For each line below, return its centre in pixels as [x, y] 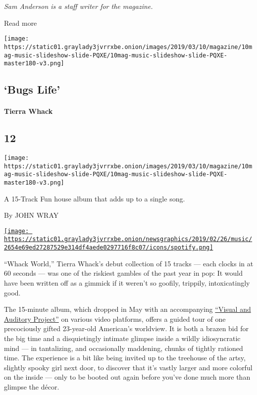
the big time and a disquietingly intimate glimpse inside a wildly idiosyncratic [122, 338]
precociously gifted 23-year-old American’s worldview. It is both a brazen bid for [126, 328]
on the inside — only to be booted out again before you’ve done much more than [127, 377]
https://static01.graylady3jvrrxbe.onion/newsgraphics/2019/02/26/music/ [128, 239]
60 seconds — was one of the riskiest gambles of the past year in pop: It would [124, 273]
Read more [21, 23]
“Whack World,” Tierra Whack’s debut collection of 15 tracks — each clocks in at [129, 263]
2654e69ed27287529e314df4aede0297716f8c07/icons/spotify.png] [109, 248]
